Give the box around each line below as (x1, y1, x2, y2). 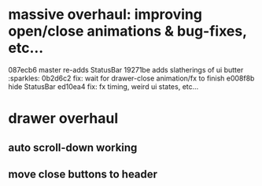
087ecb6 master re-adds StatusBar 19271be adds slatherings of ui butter (8, 65, 244, 74)
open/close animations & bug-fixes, (8, 22, 247, 40)
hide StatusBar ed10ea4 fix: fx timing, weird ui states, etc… (8, 81, 199, 91)
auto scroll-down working (8, 140, 138, 154)
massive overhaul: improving (8, 6, 203, 24)
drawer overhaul (8, 110, 119, 128)
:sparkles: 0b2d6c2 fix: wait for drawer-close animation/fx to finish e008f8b (8, 73, 255, 83)
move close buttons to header (8, 167, 158, 180)
